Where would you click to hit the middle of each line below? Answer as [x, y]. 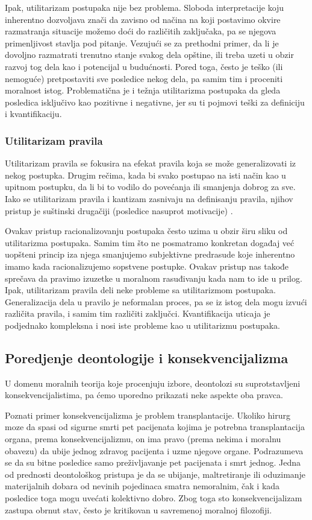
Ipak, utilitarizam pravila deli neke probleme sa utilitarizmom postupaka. [140, 290]
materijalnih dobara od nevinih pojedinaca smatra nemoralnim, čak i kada [142, 486]
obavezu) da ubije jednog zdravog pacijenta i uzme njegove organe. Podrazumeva [154, 450]
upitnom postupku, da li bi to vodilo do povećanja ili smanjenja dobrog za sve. [150, 187]
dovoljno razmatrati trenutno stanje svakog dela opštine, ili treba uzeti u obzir [149, 55]
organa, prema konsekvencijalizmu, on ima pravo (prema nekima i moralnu [143, 439]
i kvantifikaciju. [33, 114]
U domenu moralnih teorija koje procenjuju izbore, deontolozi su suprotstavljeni [153, 383]
